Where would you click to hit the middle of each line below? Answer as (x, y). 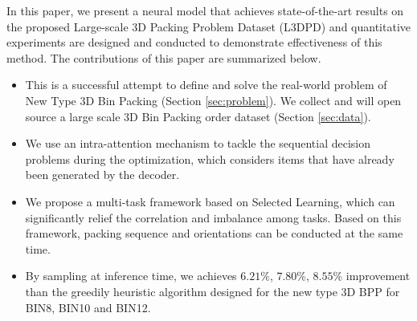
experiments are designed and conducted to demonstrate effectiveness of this (194, 42)
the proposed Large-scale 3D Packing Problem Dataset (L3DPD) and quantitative (208, 26)
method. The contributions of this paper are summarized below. (164, 57)
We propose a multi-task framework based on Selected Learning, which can (210, 201)
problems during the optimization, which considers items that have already (210, 158)
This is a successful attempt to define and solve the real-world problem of (206, 85)
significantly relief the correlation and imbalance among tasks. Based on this (213, 217)
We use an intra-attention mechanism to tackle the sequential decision (198, 143)
